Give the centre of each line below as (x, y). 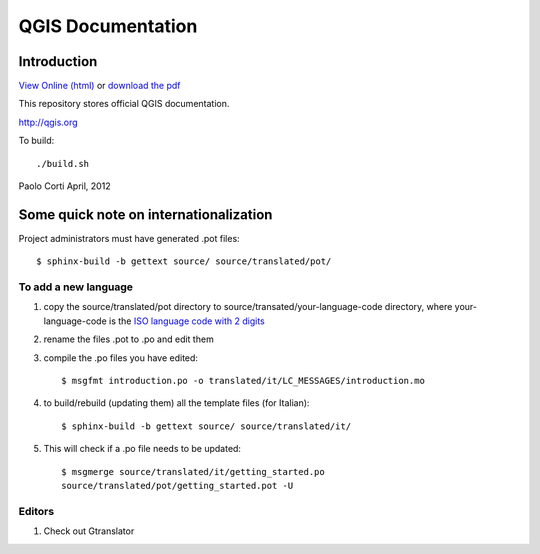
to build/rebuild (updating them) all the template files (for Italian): (176, 403)
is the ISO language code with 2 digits (186, 321)
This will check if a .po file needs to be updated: (142, 449)
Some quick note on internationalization (145, 214)
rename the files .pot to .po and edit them (128, 339)
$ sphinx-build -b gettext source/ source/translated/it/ (206, 426)
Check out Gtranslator (89, 531)
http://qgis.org (48, 122)
